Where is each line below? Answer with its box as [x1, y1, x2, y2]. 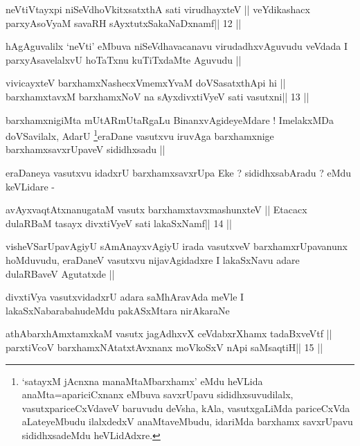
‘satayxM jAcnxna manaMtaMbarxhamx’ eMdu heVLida [21, 373, 263, 388]
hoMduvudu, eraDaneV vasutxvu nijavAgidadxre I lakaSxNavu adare [6, 252, 300, 267]
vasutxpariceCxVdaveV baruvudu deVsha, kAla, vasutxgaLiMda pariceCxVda [21, 400, 350, 415]
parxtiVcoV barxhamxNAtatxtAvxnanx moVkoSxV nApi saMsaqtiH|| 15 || [6, 339, 323, 354]
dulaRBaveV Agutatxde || [6, 266, 115, 280]
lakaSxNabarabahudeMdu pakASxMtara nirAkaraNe [6, 303, 230, 317]
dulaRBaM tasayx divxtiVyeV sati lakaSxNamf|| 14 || [6, 215, 232, 230]
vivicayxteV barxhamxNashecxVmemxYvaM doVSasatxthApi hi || [6, 75, 286, 90]
